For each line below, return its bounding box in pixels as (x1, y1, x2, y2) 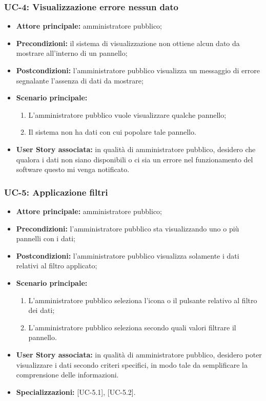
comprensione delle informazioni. (16, 369, 119, 380)
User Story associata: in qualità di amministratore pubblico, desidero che (16, 143, 256, 154)
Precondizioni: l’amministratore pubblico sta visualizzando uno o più (16, 223, 239, 234)
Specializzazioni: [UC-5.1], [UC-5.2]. (16, 386, 136, 397)
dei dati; (28, 305, 55, 315)
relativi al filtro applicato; (16, 260, 97, 271)
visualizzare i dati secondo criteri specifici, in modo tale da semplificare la (16, 359, 248, 370)
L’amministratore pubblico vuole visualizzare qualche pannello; (28, 109, 227, 120)
